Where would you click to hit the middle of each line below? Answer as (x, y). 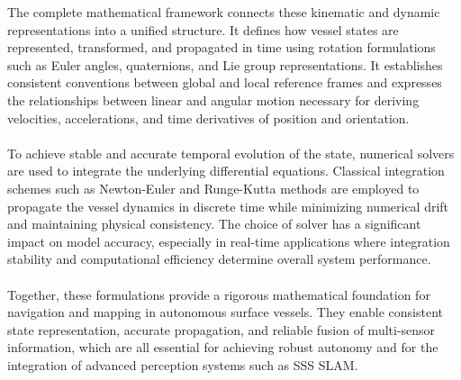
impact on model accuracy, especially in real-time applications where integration (229, 241)
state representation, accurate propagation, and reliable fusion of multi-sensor (221, 329)
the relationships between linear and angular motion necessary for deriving (213, 100)
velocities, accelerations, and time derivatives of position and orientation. (208, 118)
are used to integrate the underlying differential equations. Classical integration (226, 171)
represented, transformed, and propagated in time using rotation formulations (221, 47)
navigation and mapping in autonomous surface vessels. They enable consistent (225, 312)
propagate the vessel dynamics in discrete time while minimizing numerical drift (228, 206)
